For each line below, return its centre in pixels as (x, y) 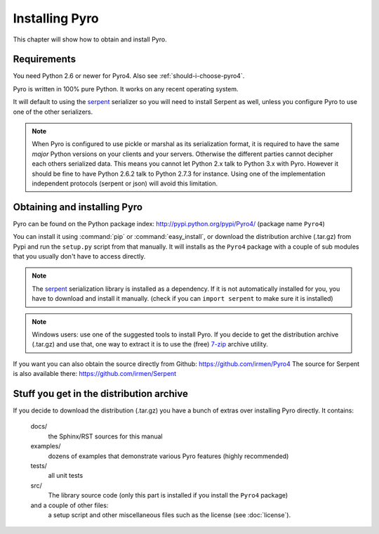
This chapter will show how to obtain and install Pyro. (90, 39)
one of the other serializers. (53, 112)
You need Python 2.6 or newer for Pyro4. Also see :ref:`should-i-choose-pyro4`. (129, 76)
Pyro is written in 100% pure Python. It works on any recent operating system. (126, 89)
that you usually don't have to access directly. (79, 256)
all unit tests (66, 476)
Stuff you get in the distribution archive (101, 393)
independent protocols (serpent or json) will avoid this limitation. (125, 183)
